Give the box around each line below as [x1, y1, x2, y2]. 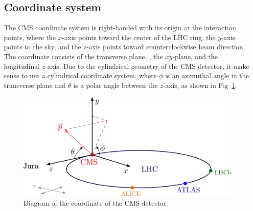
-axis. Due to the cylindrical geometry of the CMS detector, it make [45, 61, 249, 71]
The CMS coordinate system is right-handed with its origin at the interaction [4, 22, 236, 33]
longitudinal [4, 61, 40, 71]
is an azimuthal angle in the [165, 70, 249, 81]
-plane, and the [172, 51, 218, 61]
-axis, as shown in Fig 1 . [163, 80, 237, 90]
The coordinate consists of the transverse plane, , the [4, 51, 163, 61]
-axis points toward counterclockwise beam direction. [86, 42, 245, 52]
